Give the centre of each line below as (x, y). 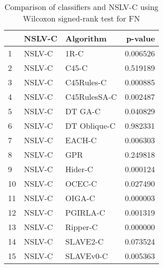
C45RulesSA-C (91, 97)
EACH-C (81, 140)
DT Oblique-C (90, 126)
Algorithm (86, 38)
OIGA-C (80, 198)
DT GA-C (83, 111)
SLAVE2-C (84, 241)
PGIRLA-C (85, 212)
